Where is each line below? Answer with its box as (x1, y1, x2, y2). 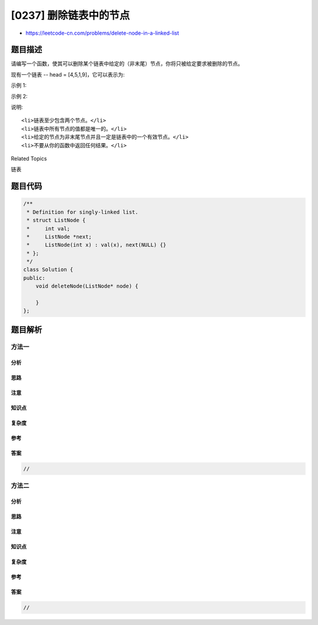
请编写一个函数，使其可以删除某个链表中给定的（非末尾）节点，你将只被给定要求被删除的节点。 (11, 60, 243, 67)
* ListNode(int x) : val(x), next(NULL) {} (26, 242, 167, 249)
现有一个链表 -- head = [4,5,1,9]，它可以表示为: (11, 71, 125, 78)
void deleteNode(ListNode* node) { (35, 283, 138, 290)
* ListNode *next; (26, 233, 92, 240)
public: (23, 275, 45, 281)
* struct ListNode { (26, 217, 86, 224)
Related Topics (11, 155, 47, 162)
